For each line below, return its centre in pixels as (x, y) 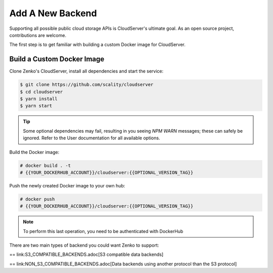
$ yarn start (36, 106)
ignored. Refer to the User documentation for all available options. (92, 138)
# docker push (37, 199)
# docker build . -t (45, 165)
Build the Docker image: (34, 152)
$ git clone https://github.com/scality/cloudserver (87, 85)
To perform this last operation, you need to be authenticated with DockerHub (103, 231)
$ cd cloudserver (41, 92)
